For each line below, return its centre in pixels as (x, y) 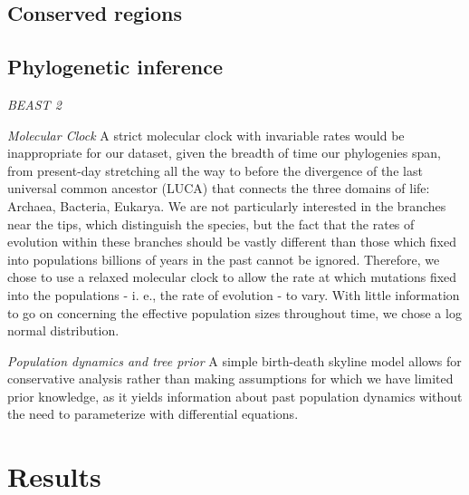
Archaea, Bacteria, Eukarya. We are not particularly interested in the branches (227, 205)
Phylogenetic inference (115, 67)
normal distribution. (63, 330)
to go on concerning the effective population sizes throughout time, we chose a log (234, 312)
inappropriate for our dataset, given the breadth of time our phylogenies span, (224, 153)
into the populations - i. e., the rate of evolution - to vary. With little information (234, 294)
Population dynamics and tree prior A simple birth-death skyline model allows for (234, 360)
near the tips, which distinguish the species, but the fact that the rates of (211, 223)
